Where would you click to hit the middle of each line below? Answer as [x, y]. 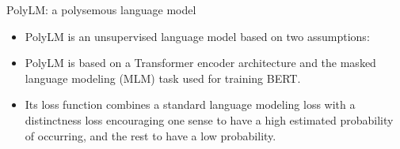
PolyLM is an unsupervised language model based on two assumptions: [197, 36]
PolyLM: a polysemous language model [101, 9]
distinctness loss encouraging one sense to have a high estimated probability [209, 119]
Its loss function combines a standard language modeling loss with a [190, 104]
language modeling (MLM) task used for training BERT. [163, 78]
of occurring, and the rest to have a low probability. [150, 135]
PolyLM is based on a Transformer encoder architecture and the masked [200, 63]
